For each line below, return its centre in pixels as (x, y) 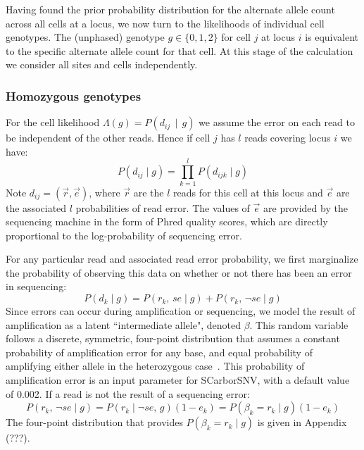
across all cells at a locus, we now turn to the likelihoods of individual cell (165, 23)
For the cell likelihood (53, 122)
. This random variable (299, 324)
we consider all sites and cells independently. (102, 64)
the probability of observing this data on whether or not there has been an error (179, 272)
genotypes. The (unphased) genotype (85, 37)
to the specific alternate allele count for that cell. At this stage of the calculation (180, 50)
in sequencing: (36, 286)
